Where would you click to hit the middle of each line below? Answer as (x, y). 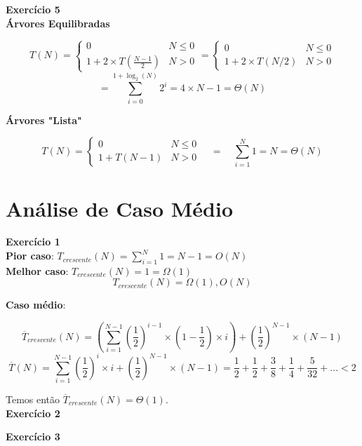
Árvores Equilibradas (58, 23)
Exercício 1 (33, 242)
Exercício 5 (33, 9)
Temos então (33, 399)
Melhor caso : (37, 270)
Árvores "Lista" (44, 120)
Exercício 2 (33, 413)
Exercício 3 (33, 437)
